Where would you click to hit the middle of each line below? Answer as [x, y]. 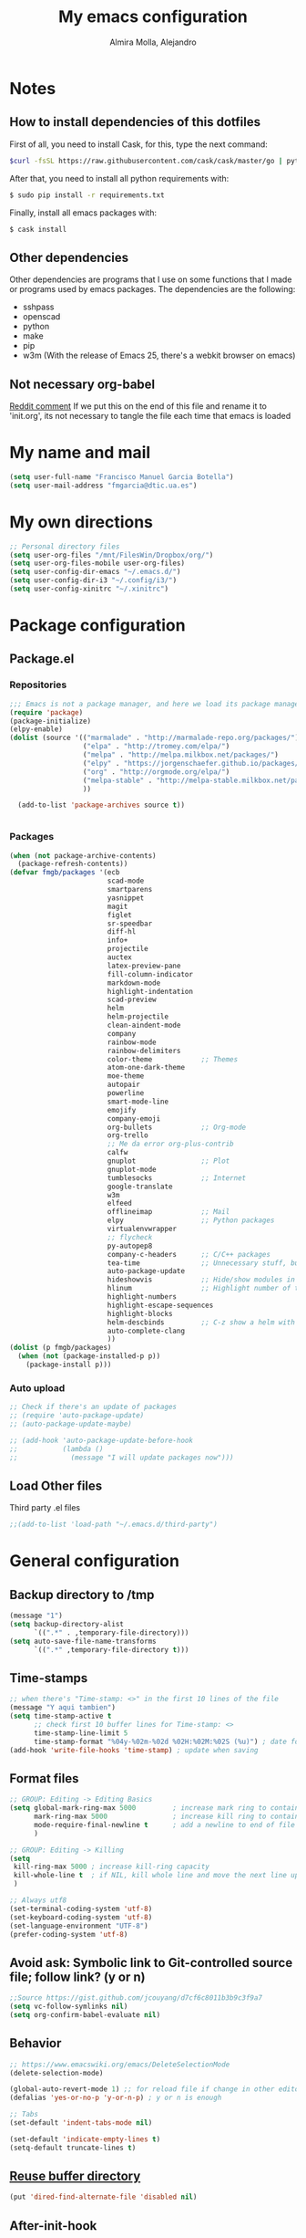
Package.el [42, 659]
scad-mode [126, 881]
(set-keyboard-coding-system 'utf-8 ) [81, 1917]
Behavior [36, 2043]
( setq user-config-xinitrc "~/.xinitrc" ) [89, 589]
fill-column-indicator [150, 974]
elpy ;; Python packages [191, 1220]
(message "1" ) [36, 1616]
